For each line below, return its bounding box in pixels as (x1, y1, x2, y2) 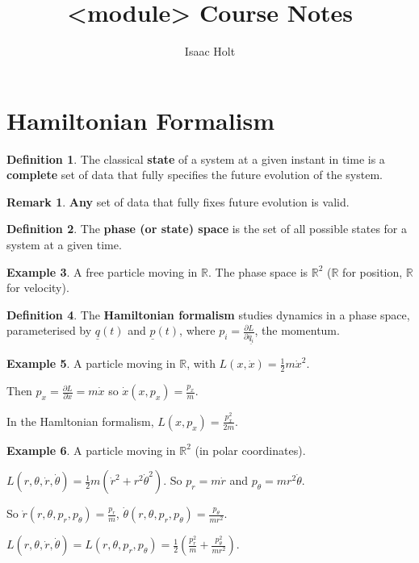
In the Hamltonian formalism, (6, 412, 154, 429)
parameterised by (6, 322, 92, 339)
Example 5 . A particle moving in (6, 355, 176, 372)
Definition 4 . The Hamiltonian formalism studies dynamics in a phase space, (6, 306, 410, 323)
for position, (342, 263, 403, 280)
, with (186, 355, 216, 372)
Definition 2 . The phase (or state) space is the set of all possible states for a (6, 220, 407, 237)
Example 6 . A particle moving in (6, 441, 176, 458)
